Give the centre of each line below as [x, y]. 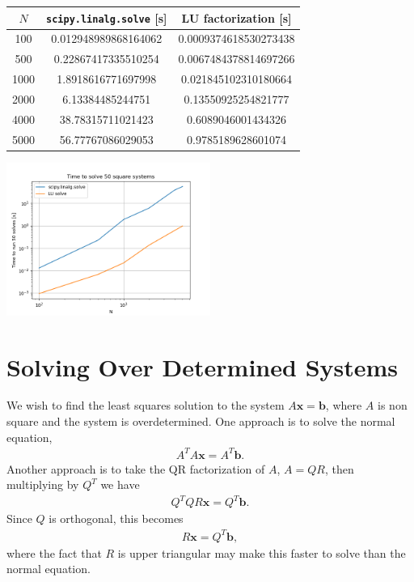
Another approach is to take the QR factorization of [136, 468]
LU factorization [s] [237, 17]
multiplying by [43, 484]
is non [393, 405]
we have [120, 484]
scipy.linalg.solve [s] [107, 17]
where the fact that [54, 552]
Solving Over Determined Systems [203, 366]
